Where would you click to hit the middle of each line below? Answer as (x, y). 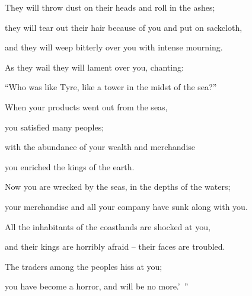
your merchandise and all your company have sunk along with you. (126, 206)
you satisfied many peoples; (55, 127)
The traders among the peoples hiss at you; (84, 266)
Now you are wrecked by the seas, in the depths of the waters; (118, 187)
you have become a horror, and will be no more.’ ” (97, 286)
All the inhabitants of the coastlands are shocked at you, (108, 226)
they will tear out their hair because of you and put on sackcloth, (124, 27)
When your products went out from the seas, (86, 106)
